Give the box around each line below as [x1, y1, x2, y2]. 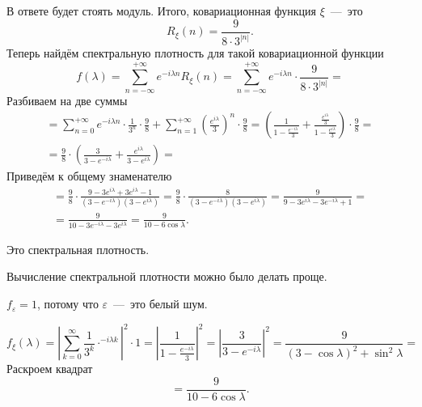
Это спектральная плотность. [6, 240, 150, 257]
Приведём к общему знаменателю [6, 167, 172, 184]
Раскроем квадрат [6, 360, 93, 377]
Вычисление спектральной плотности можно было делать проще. [6, 268, 327, 285]
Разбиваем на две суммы [6, 91, 128, 108]
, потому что [36, 295, 99, 312]
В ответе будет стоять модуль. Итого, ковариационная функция [6, 2, 317, 19]
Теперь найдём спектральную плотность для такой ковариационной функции [6, 44, 384, 61]
